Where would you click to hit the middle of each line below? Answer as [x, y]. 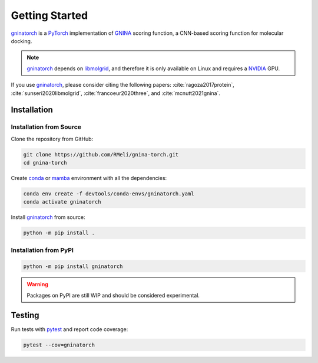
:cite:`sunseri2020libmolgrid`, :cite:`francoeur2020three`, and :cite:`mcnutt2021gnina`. [116, 93]
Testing [25, 315]
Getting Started [49, 15]
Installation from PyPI [42, 250]
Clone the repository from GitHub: [52, 139]
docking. [21, 41]
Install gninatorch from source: [48, 217]
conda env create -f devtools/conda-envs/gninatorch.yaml [109, 194]
